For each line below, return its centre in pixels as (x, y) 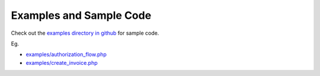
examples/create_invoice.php (62, 62)
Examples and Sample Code (81, 15)
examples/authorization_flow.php (66, 54)
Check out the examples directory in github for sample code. (85, 33)
